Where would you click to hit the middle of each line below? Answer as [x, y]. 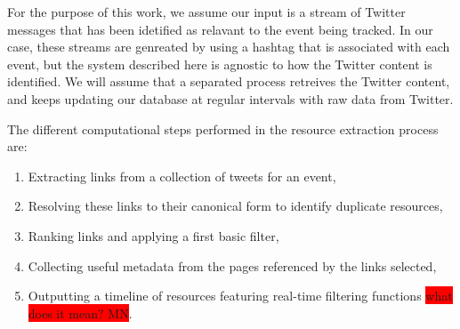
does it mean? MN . [80, 313]
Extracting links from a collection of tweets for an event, [182, 176]
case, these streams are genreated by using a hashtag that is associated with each [229, 47]
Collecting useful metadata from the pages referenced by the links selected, [232, 265]
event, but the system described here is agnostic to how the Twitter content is [220, 64]
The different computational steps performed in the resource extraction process [223, 128]
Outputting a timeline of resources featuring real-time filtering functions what [240, 296]
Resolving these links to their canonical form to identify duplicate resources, [235, 206]
